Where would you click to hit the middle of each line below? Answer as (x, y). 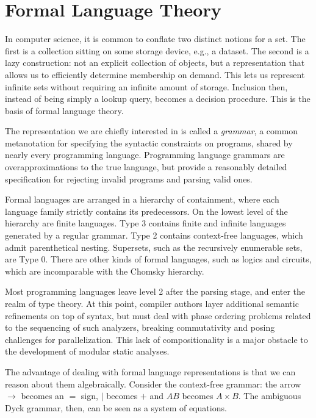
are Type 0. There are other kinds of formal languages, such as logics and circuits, (158, 259)
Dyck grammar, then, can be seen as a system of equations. (116, 407)
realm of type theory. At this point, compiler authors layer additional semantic (152, 303)
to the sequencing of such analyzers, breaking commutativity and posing (140, 327)
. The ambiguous (270, 396)
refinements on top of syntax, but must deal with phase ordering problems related (158, 315)
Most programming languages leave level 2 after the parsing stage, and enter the (155, 291)
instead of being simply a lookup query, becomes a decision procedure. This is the (158, 99)
